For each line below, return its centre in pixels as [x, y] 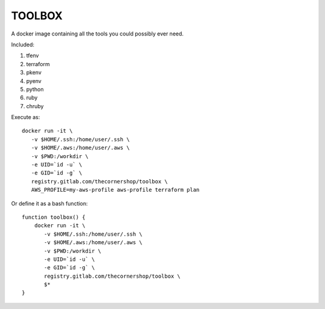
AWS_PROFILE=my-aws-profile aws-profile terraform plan [115, 190]
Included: [23, 44]
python [35, 89]
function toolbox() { [54, 217]
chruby [35, 106]
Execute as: [26, 117]
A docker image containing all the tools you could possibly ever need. [97, 34]
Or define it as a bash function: [50, 203]
